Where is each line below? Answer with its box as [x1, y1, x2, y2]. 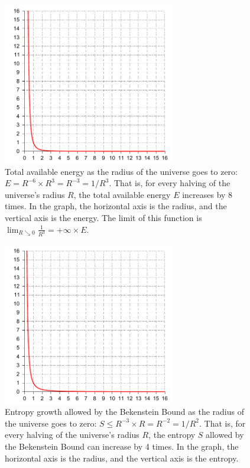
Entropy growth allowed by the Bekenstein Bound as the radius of [5, 405, 244, 418]
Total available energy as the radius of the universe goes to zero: [5, 165, 238, 177]
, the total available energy [73, 188, 171, 200]
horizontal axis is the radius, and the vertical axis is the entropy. [5, 451, 239, 464]
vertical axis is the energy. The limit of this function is [5, 212, 202, 224]
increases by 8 [182, 188, 233, 200]
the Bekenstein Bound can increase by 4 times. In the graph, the [5, 440, 239, 452]
